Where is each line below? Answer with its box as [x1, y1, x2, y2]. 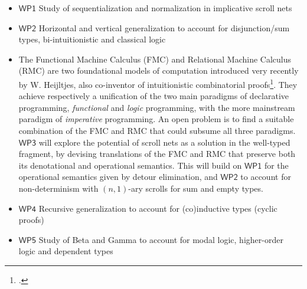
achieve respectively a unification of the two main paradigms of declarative [18, 90, 289, 102]
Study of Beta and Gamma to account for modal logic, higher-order [38, 233, 283, 245]
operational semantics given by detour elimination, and [18, 170, 218, 183]
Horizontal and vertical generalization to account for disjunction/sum [38, 21, 290, 34]
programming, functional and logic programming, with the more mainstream [18, 101, 295, 113]
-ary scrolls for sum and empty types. [128, 182, 263, 194]
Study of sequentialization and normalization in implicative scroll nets [38, 2, 292, 14]
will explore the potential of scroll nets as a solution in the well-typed [38, 136, 290, 148]
